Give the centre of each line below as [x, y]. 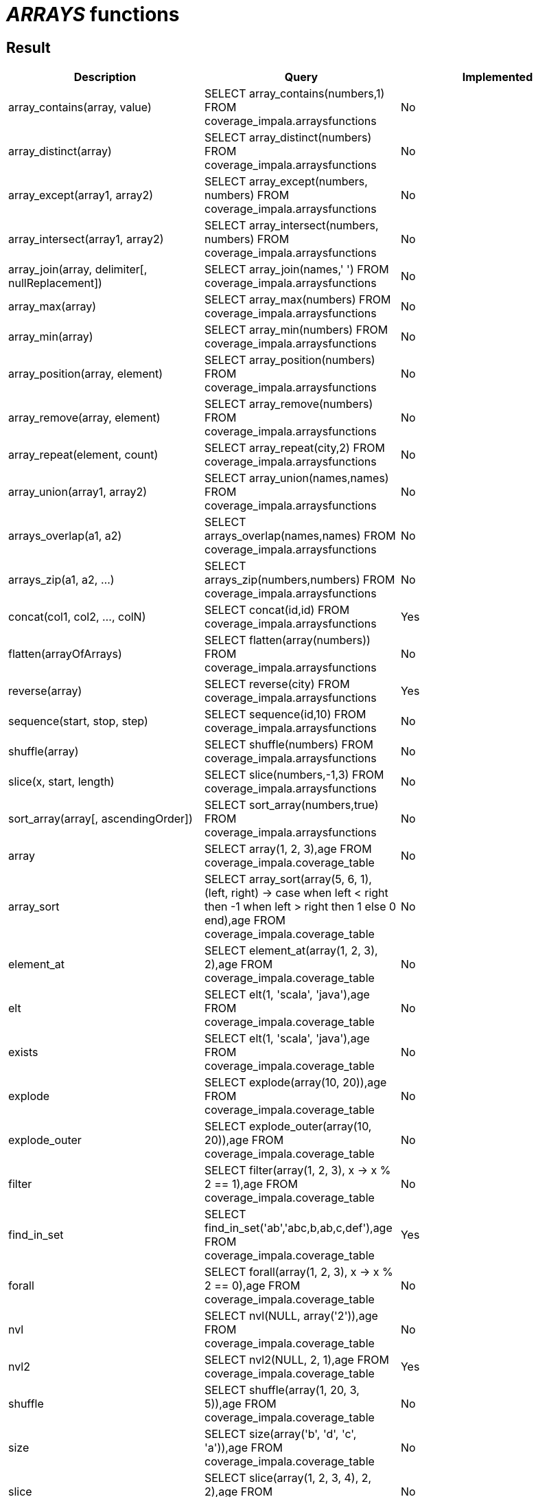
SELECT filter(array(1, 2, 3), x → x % [297, 1170]
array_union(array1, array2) [78, 492]
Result [28, 47]
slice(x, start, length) [61, 782]
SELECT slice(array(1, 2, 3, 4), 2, [288, 1478]
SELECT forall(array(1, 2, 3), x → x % [299, 1272]
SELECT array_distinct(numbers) [288, 138]
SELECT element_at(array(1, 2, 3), [291, 951]
